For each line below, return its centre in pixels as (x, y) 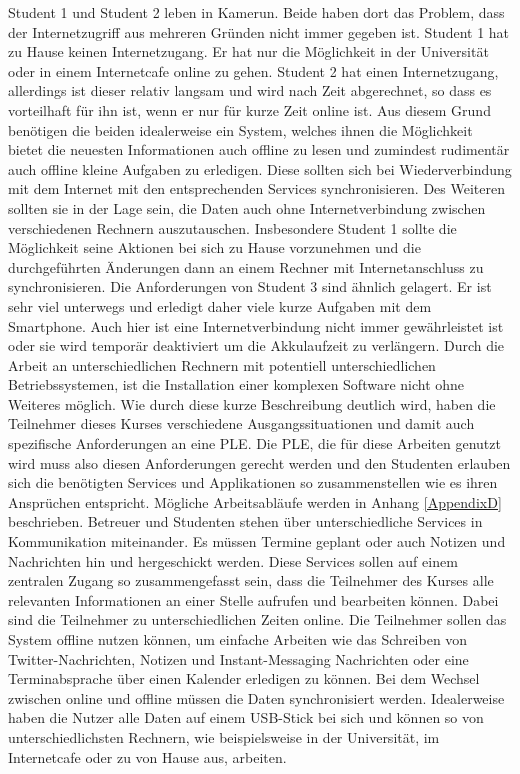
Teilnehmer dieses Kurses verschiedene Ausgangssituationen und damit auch (241, 423)
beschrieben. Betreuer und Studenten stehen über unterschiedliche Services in (245, 521)
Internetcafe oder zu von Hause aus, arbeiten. (147, 756)
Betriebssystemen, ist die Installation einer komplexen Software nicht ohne (236, 384)
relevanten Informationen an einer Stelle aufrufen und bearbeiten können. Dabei (253, 599)
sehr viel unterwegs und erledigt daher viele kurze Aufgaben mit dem (220, 305)
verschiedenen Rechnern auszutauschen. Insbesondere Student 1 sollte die (232, 227)
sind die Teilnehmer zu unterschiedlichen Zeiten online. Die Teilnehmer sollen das (257, 619)
